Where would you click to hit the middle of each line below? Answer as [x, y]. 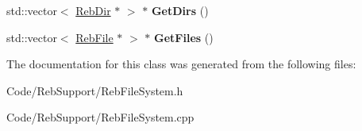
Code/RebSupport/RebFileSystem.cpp [100, 117]
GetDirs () [180, 10]
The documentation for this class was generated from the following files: [181, 64]
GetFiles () [184, 37]
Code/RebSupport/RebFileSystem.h [95, 90]
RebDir [93, 10]
